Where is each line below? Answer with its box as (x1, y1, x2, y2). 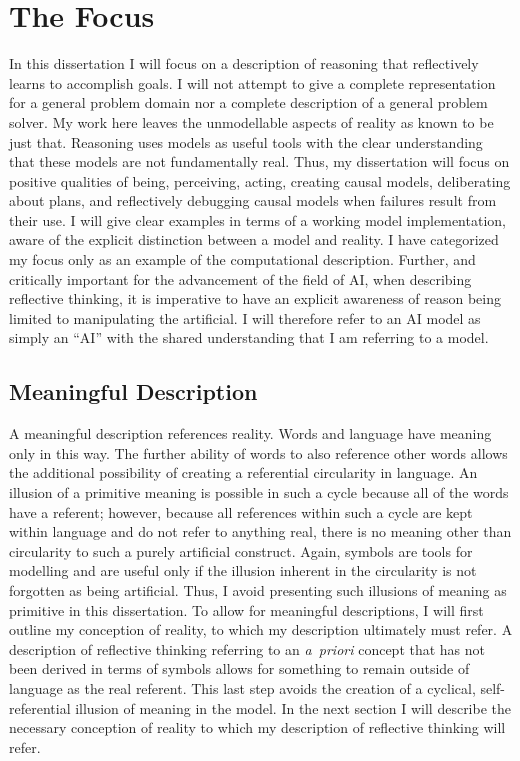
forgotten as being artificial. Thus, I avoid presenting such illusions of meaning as (9, 579, 507, 600)
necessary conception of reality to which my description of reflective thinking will (9, 717, 506, 738)
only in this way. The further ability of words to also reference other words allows (9, 442, 508, 463)
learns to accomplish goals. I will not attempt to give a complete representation (9, 72, 496, 93)
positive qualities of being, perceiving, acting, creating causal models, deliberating (9, 170, 511, 191)
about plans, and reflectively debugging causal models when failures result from (9, 190, 497, 211)
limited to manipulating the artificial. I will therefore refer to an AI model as (9, 307, 481, 328)
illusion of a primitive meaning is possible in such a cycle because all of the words (9, 482, 509, 503)
